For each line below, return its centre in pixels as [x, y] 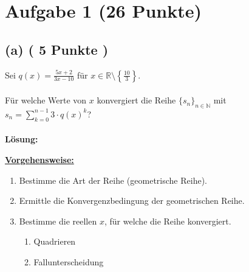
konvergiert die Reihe [136, 100]
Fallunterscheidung [69, 261]
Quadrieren [55, 241]
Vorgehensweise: [39, 159]
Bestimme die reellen [58, 221]
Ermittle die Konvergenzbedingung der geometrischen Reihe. [132, 201]
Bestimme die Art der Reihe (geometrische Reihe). [113, 180]
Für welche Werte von [46, 100]
